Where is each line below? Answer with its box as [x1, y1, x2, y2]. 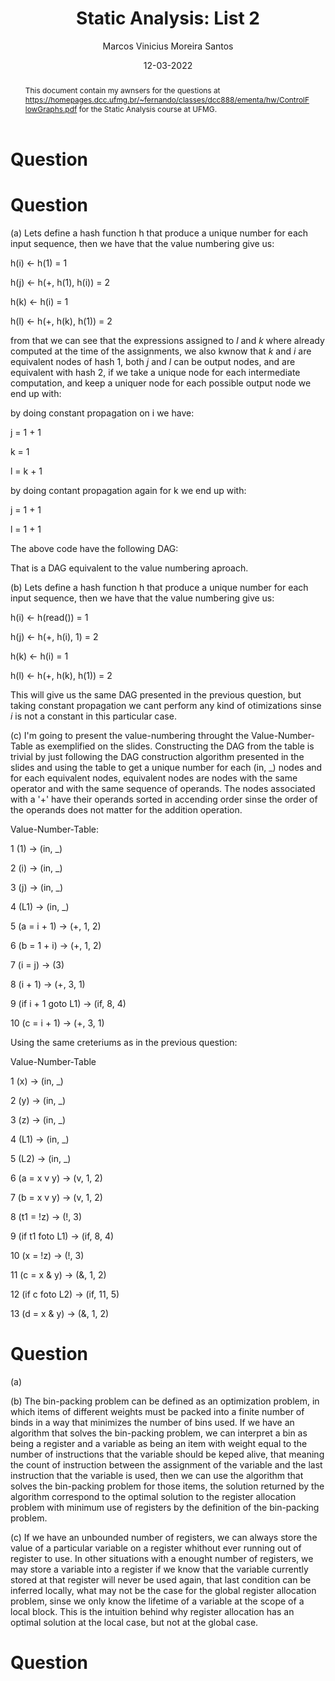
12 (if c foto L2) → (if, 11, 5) [10, 1288, 120, 1300]
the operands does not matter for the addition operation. [10, 803, 243, 816]
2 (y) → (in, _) [10, 1094, 67, 1106]
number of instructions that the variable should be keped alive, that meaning [10, 1448, 325, 1460]
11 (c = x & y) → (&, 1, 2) [10, 1268, 107, 1281]
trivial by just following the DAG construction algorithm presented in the [10, 750, 305, 762]
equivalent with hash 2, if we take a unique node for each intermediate [10, 366, 301, 378]
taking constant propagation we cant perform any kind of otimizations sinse [10, 699, 322, 711]
